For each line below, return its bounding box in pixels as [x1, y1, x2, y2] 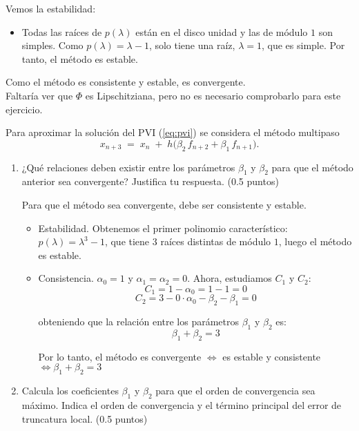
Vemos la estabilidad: [6, 1, 96, 15]
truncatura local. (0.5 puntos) [21, 411, 148, 425]
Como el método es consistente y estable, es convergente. [6, 75, 246, 89]
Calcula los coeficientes [21, 383, 119, 398]
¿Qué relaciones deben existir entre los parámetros [21, 160, 235, 174]
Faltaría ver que [6, 88, 73, 102]
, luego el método [278, 234, 352, 249]
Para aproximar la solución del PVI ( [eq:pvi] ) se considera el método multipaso [6, 125, 340, 140]
